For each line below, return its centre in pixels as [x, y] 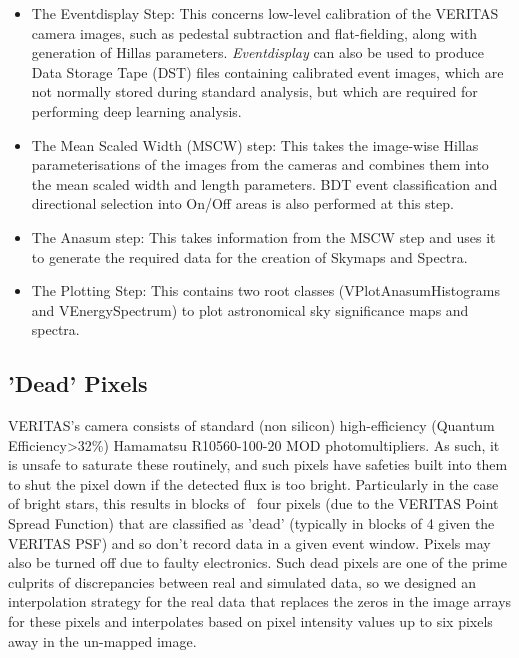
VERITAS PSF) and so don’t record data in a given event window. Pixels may [249, 542]
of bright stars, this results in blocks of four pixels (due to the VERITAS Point [253, 503]
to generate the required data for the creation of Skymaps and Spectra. [249, 256]
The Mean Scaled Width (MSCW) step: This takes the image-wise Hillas [255, 144]
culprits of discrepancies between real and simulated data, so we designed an [242, 581]
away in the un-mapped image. [102, 640]
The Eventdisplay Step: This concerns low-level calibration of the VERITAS [265, 13]
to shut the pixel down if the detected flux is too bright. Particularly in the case [253, 483]
